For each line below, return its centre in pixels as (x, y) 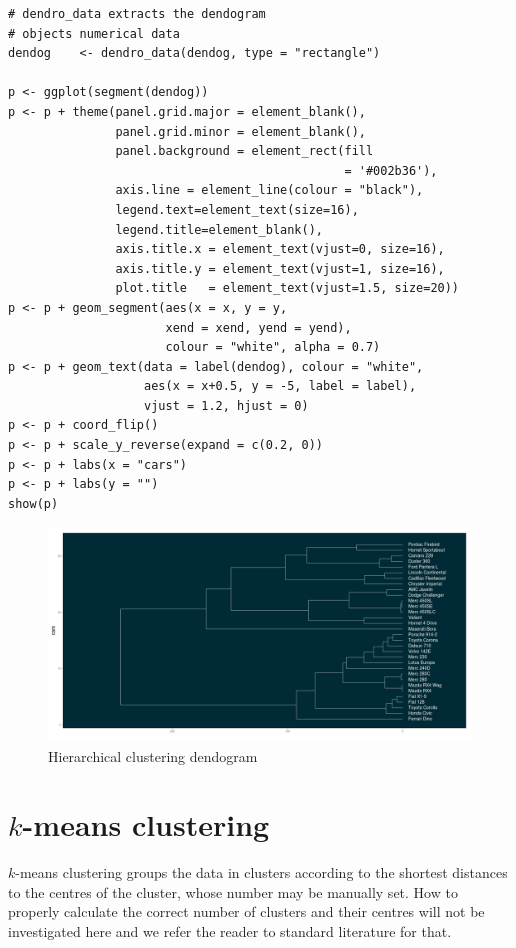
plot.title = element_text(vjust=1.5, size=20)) (287, 288)
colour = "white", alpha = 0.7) (273, 347)
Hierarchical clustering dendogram (153, 755)
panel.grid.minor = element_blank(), (240, 131)
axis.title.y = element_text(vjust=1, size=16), (280, 268)
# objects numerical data (94, 33)
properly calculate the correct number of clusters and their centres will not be (246, 911)
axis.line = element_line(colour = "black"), (269, 190)
